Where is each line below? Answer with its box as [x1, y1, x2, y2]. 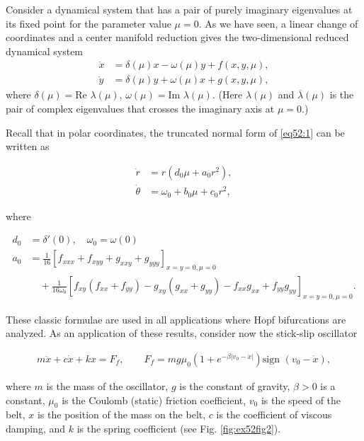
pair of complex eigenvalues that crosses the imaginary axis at [6, 101, 275, 116]
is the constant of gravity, [179, 379, 290, 394]
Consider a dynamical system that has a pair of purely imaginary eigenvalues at [6, 2, 353, 16]
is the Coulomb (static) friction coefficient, [62, 392, 246, 407]
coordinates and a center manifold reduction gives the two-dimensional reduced [6, 30, 349, 45]
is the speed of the [261, 392, 341, 407]
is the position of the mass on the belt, [37, 407, 206, 422]
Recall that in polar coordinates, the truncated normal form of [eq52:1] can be [6, 125, 345, 139]
